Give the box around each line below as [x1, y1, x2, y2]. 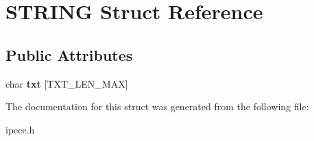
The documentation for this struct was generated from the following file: [5, 99, 309, 114]
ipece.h [5, 122, 35, 136]
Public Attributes [5, 44, 133, 65]
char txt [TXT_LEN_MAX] [5, 76, 128, 90]
